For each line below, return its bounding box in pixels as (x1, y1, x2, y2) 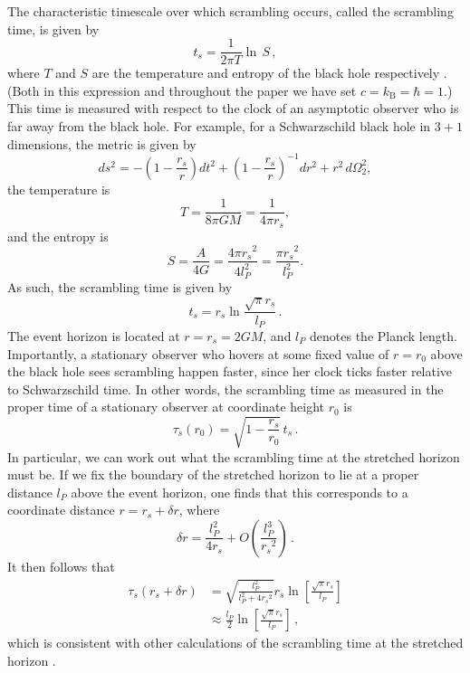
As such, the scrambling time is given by (7, 278, 233, 297)
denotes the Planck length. (310, 326, 457, 345)
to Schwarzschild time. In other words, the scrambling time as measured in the (7, 379, 444, 398)
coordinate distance (7, 500, 115, 519)
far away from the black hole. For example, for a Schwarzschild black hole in (7, 117, 431, 136)
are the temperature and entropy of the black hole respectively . (91, 63, 447, 82)
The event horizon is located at (7, 326, 180, 345)
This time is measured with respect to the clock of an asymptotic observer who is (7, 99, 459, 118)
